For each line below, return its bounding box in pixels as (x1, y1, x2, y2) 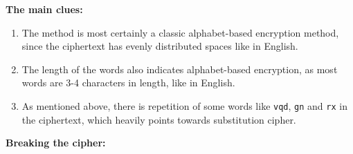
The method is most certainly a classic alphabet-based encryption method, (21, 25, 339, 39)
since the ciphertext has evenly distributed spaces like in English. (21, 39, 298, 53)
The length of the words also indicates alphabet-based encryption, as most (21, 61, 338, 76)
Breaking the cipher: (6, 135, 106, 150)
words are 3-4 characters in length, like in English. (21, 75, 235, 90)
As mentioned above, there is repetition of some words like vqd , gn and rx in (21, 98, 347, 113)
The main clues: (6, 2, 83, 16)
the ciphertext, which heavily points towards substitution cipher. (21, 112, 296, 126)
